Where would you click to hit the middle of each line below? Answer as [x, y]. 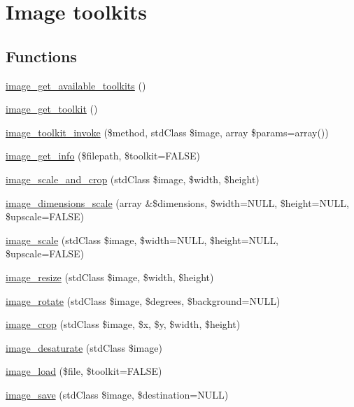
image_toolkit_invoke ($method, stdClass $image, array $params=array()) [167, 132]
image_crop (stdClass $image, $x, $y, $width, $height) [123, 324]
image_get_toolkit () [52, 109]
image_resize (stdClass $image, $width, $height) [110, 277]
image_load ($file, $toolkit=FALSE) [84, 371]
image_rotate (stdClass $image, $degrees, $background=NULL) [143, 300]
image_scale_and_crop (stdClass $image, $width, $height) [133, 179]
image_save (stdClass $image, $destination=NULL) [117, 394]
